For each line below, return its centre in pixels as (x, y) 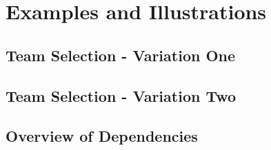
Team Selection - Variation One (121, 55)
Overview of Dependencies (102, 136)
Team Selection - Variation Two (121, 95)
